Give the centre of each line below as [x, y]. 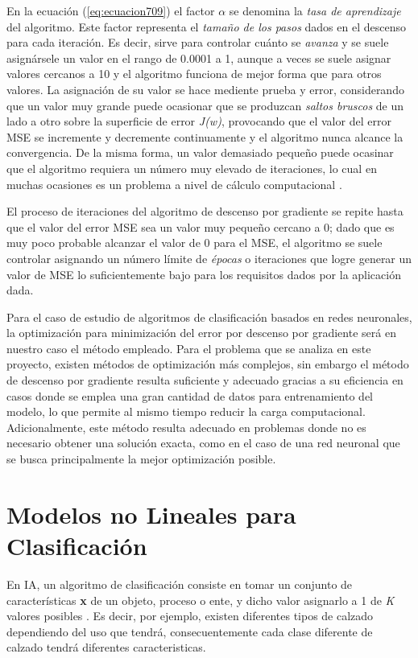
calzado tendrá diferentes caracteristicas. [106, 647]
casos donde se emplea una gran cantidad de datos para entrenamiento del [190, 395]
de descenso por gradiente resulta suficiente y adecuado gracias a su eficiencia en [205, 380]
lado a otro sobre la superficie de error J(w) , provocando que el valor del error [199, 121]
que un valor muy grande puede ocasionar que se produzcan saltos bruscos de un [205, 105]
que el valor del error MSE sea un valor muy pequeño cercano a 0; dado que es [201, 226]
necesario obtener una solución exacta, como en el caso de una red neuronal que [203, 443]
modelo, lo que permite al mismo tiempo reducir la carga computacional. [186, 411]
